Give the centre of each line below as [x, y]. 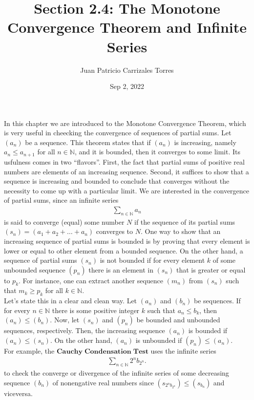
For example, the [29, 351]
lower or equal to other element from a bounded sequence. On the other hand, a [124, 250]
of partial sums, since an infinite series [61, 200]
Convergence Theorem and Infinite [127, 27]
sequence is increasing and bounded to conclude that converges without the [117, 181]
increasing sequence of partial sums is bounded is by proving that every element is [127, 241]
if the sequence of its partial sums [185, 221]
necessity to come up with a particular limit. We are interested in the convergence [127, 190]
